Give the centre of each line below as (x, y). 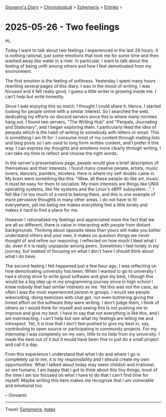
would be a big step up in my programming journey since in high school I (79, 281)
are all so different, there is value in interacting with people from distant (78, 225)
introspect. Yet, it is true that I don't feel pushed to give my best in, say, (77, 323)
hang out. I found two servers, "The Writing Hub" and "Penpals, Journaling (81, 122)
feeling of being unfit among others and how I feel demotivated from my (78, 66)
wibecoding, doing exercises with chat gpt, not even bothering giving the (80, 297)
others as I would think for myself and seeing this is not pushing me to (77, 307)
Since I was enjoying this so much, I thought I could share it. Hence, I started (83, 106)
